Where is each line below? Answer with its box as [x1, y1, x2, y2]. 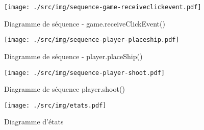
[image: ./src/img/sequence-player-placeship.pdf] [4, 36, 180, 44]
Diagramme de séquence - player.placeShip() [4, 50, 143, 61]
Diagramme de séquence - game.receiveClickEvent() [4, 18, 165, 29]
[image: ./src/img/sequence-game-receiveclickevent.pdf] [4, 4, 201, 11]
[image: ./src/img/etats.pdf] [4, 101, 107, 109]
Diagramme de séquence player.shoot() [4, 84, 125, 94]
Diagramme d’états [4, 116, 64, 127]
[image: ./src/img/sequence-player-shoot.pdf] [4, 69, 165, 76]
